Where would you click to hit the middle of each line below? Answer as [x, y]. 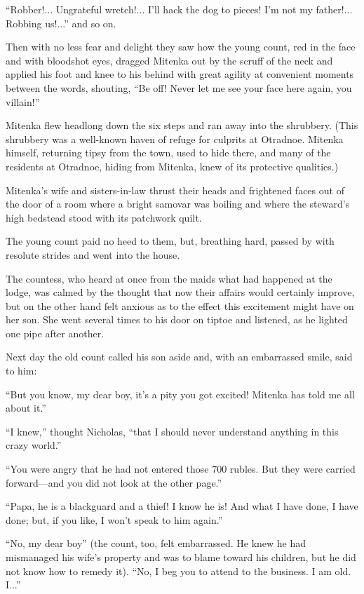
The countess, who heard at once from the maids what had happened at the [169, 278]
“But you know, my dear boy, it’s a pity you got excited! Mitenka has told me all [180, 394]
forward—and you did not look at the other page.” [114, 482]
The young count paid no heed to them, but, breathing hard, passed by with [170, 241]
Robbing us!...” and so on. [61, 23]
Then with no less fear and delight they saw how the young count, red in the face [181, 47]
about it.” [26, 408]
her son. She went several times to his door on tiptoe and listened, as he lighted [177, 319]
